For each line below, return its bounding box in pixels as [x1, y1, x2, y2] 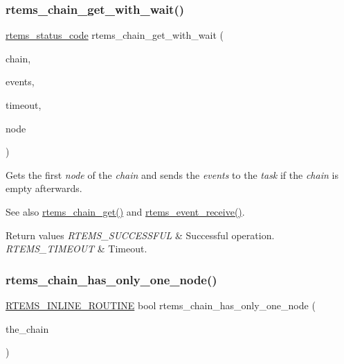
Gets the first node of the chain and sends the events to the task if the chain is [6, 167, 338, 182]
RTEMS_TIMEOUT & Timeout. [6, 241, 147, 256]
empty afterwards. [6, 181, 82, 196]
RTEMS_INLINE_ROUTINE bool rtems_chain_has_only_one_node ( [6, 297, 316, 312]
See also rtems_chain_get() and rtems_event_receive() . [6, 204, 245, 218]
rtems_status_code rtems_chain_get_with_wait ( [6, 28, 224, 42]
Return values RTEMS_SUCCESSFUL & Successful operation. [6, 227, 275, 242]
